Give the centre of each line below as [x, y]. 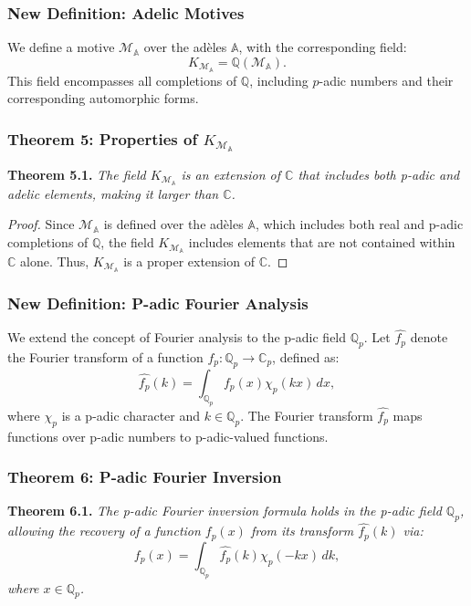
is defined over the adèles [173, 224]
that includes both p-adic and [379, 175]
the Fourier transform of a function [105, 357]
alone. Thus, [55, 261]
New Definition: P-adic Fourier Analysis [158, 303]
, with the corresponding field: [323, 47]
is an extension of [231, 175]
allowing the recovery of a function [104, 531]
